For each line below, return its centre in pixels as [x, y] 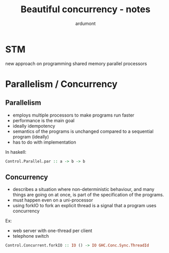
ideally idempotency [34, 126]
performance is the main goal [44, 120]
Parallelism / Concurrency [62, 84]
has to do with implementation [44, 142]
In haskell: [16, 152]
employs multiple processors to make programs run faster [74, 115]
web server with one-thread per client [52, 231]
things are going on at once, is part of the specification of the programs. [88, 195]
